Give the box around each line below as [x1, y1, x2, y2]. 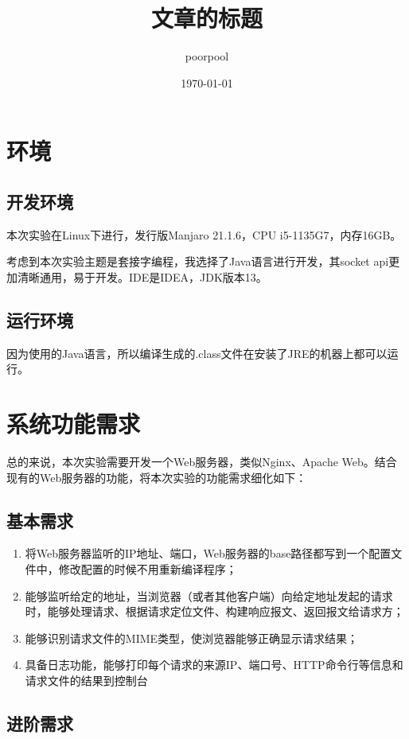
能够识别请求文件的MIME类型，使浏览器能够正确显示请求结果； [25, 629, 359, 646]
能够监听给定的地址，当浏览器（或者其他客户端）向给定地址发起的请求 [25, 587, 393, 604]
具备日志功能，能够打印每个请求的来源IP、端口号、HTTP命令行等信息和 [25, 656, 403, 673]
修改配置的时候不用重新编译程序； [58, 560, 237, 577]
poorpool [185, 48, 229, 64]
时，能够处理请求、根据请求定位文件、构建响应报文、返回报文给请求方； [25, 603, 404, 620]
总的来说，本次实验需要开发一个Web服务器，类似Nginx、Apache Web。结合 [6, 453, 397, 469]
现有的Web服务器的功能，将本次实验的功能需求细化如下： [6, 469, 307, 485]
